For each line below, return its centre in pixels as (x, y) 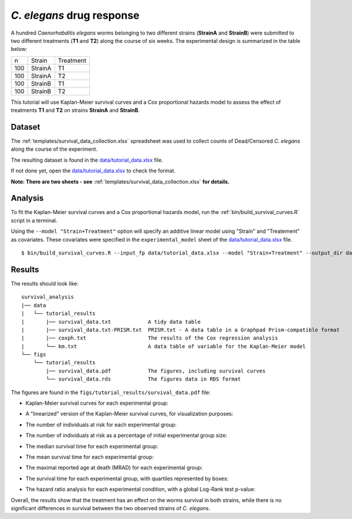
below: (19, 49)
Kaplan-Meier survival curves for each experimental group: (97, 403)
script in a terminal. (34, 221)
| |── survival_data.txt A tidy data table (111, 322)
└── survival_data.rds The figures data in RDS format (143, 379)
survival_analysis (48, 297)
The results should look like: (45, 283)
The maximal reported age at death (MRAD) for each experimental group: (114, 468)
